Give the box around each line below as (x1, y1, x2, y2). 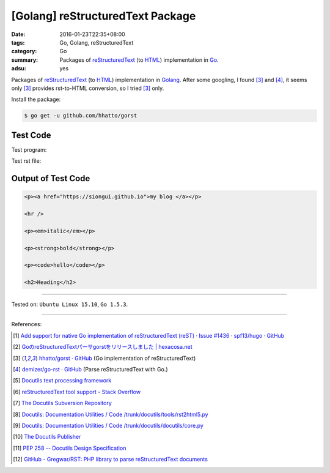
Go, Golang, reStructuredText (59, 39, 134, 46)
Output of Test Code (11, 173, 90, 184)
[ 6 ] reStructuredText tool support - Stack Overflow (13, 388, 141, 395)
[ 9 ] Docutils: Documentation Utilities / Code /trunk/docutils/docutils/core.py (13, 422, 204, 429)
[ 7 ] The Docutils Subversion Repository (13, 400, 112, 407)
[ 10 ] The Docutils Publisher (13, 433, 81, 441)
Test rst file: (11, 157, 42, 165)
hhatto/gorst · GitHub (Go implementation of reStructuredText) (38, 354, 196, 362)
